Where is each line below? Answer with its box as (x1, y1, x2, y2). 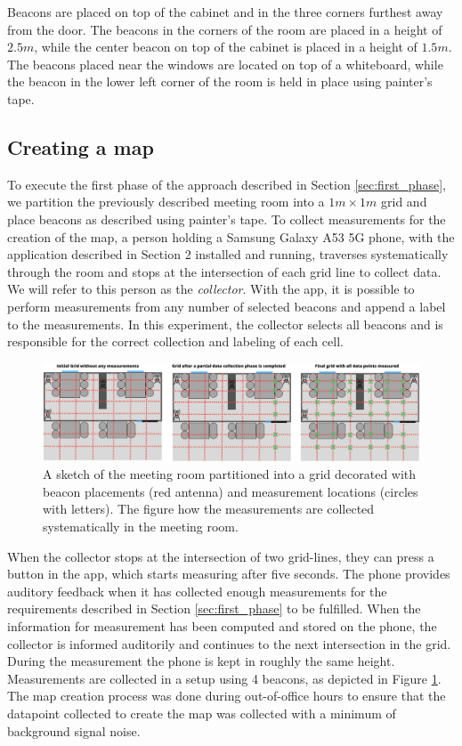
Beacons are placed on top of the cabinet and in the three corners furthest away (7, 3, 443, 20)
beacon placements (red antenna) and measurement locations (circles (43, 482, 418, 500)
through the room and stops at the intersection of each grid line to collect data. (7, 262, 442, 280)
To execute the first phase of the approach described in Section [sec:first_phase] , (7, 174, 446, 193)
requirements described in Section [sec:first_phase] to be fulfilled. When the (7, 599, 421, 618)
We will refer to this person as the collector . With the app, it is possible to (7, 280, 415, 298)
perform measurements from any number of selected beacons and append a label (7, 296, 446, 315)
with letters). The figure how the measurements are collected (43, 499, 375, 518)
